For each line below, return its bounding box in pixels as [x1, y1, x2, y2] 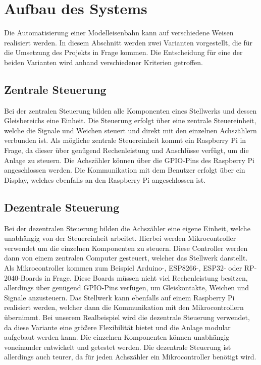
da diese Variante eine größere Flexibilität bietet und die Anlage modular [4, 322, 231, 332]
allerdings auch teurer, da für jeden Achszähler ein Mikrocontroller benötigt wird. [4, 351, 256, 362]
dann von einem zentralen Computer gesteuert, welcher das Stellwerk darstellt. [4, 252, 248, 263]
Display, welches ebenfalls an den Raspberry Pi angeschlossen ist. [4, 174, 206, 185]
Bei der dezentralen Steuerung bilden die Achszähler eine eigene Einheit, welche [4, 223, 250, 233]
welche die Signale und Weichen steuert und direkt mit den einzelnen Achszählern [4, 125, 257, 135]
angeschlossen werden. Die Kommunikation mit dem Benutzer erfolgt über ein [4, 165, 245, 175]
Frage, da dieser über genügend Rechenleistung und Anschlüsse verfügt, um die [4, 145, 249, 155]
